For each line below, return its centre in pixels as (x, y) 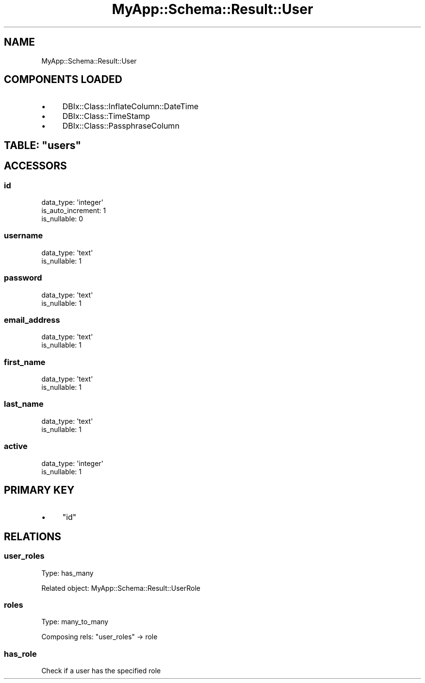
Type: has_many (67, 573)
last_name (24, 404)
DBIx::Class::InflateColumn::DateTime (131, 107)
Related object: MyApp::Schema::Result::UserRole (121, 588)
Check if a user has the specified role (101, 671)
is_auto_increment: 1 (74, 211)
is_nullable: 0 (62, 219)
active (16, 446)
